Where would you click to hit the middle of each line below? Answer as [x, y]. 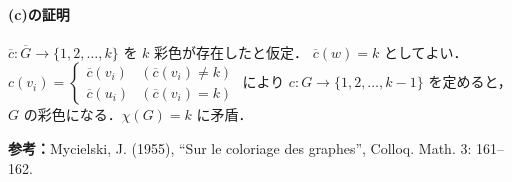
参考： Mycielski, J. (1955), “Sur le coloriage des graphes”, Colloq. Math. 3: [240, 147]
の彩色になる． [72, 114]
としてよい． [425, 51]
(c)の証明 [39, 13]
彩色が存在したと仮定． [231, 51]
